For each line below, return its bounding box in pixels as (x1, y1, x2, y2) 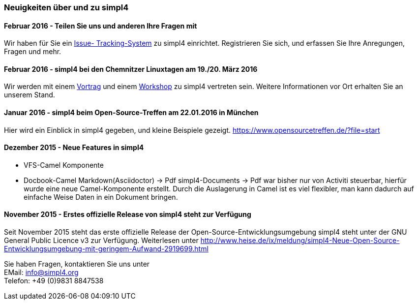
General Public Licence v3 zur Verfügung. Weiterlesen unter (4, 236, 199, 245)
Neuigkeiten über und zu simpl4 (4, 2, 129, 12)
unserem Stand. (4, 91, 55, 99)
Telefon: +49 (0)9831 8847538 (4, 276, 104, 285)
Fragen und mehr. (4, 47, 61, 56)
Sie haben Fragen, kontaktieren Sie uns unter (4, 260, 150, 269)
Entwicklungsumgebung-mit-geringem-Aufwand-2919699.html (4, 244, 209, 253)
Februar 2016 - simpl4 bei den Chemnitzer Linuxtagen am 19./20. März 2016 (4, 64, 258, 73)
